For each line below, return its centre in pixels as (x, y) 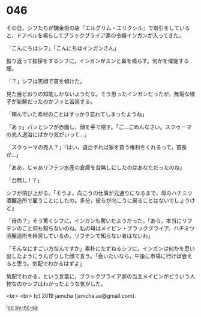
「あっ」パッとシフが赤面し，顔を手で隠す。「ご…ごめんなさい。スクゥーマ (99, 127)
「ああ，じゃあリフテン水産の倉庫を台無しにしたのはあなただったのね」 (95, 167)
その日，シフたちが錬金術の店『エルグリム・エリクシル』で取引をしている (98, 28)
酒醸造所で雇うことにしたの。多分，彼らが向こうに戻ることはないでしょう (98, 200)
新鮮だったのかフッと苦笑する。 (56, 101)
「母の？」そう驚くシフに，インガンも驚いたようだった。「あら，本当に (94, 220)
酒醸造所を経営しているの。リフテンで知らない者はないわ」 (80, 235)
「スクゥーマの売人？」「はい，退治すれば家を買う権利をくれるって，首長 (97, 147)
